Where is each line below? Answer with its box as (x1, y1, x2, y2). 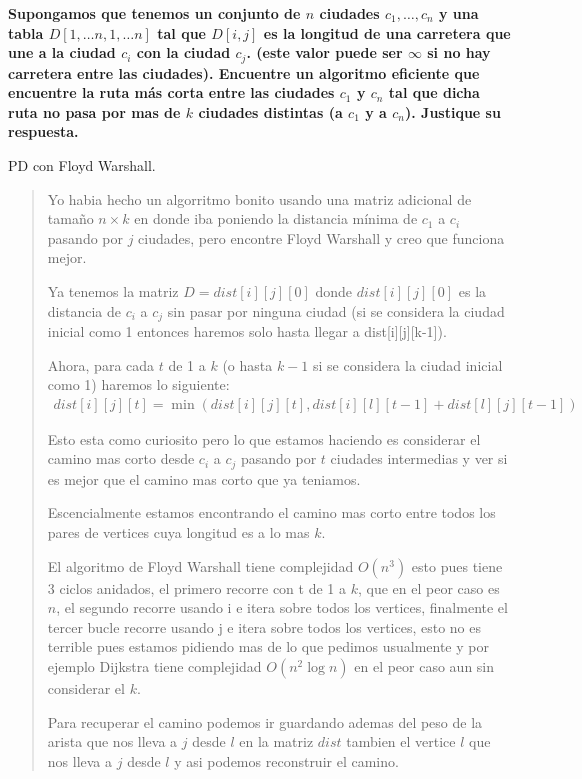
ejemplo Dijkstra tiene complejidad (47, 656, 262, 677)
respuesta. (8, 121, 79, 142)
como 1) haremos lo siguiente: (47, 374, 230, 395)
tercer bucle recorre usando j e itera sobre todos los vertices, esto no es (47, 616, 482, 637)
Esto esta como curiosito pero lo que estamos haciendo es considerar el (47, 428, 481, 449)
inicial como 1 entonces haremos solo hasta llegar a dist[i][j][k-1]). (47, 321, 447, 342)
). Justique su (404, 101, 501, 122)
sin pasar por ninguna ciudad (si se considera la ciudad (167, 300, 505, 321)
